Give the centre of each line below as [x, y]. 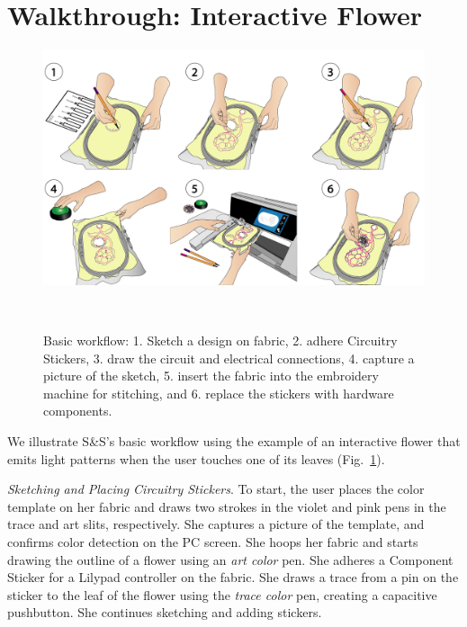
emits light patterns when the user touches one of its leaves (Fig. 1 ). [196, 458]
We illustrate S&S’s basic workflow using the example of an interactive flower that [234, 440]
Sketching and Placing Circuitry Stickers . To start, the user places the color [216, 489]
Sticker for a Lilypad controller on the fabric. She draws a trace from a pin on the [233, 577]
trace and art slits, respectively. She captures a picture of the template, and [216, 524]
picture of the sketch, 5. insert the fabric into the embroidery [211, 376]
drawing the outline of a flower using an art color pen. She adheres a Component [230, 559]
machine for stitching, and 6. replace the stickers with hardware [219, 393]
